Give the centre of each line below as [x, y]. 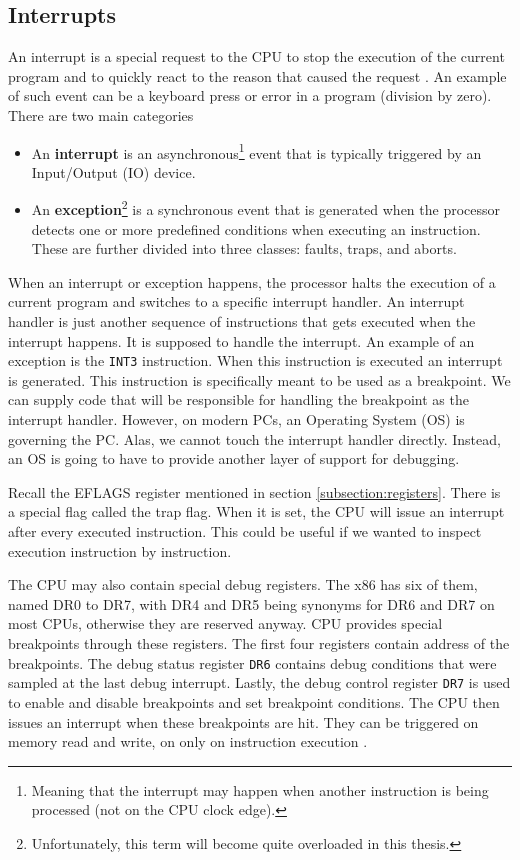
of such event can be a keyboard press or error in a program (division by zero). [250, 95]
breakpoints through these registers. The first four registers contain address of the [259, 643]
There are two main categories [101, 114]
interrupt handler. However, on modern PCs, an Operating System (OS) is [236, 419]
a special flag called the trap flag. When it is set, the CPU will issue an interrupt [256, 511]
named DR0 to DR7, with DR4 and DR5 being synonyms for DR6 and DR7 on [251, 603]
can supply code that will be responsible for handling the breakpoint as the [238, 399]
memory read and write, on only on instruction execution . [188, 741]
